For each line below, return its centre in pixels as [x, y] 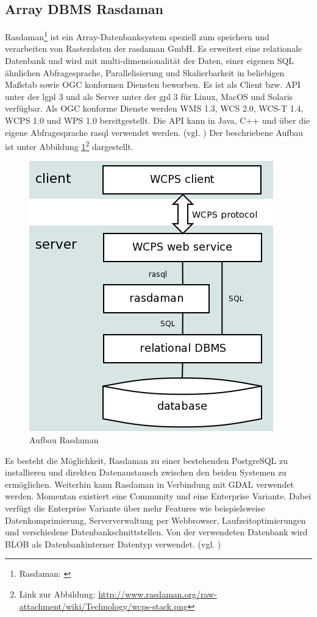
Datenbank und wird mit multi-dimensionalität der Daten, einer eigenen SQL [150, 61]
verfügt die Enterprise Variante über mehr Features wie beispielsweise [135, 508]
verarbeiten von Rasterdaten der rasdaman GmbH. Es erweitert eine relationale [154, 48]
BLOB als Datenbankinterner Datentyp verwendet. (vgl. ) [113, 544]
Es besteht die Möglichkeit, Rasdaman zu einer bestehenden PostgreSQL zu [147, 460]
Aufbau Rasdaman [64, 440]
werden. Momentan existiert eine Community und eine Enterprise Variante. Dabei [158, 496]
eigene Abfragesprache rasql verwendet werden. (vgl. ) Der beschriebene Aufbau [154, 132]
